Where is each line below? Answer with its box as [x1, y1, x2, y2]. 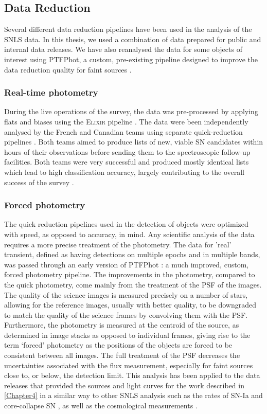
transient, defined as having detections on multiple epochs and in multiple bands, [4, 249, 260, 260]
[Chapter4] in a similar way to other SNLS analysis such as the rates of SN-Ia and [4, 390, 263, 401]
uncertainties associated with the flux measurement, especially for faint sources [4, 359, 253, 370]
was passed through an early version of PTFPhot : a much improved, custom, [4, 259, 249, 269]
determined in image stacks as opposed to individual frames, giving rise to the [4, 329, 251, 340]
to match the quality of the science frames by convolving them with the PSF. [4, 309, 248, 320]
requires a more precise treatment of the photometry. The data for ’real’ [4, 239, 232, 249]
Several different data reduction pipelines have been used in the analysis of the [4, 24, 252, 34]
